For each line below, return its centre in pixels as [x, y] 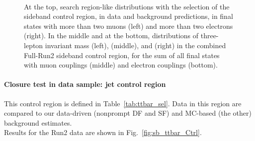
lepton [34, 45]
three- [210, 35]
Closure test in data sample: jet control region [85, 84]
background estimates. [38, 122]
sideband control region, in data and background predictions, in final [128, 16]
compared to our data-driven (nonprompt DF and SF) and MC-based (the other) [128, 113]
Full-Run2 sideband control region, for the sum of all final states [122, 55]
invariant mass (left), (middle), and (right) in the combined [135, 45]
